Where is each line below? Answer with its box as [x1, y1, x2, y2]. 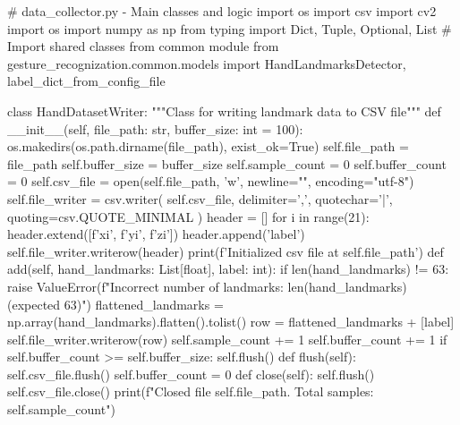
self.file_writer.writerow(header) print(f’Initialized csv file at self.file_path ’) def [7, 242, 444, 260]
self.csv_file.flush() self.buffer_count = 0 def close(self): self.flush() [7, 364, 375, 383]
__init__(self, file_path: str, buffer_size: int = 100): [7, 119, 303, 138]
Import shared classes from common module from [7, 37, 279, 55]
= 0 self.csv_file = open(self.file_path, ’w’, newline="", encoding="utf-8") [7, 172, 414, 191]
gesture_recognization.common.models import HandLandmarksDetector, [7, 54, 406, 72]
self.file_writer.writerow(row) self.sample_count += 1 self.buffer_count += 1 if [7, 329, 447, 348]
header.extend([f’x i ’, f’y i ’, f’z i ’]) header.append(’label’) [7, 225, 305, 243]
